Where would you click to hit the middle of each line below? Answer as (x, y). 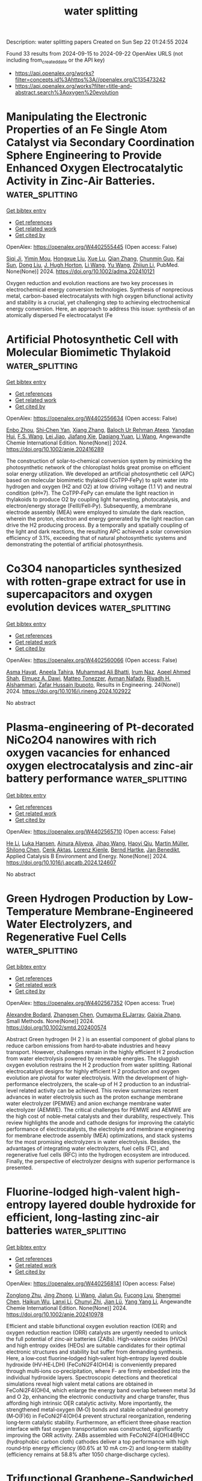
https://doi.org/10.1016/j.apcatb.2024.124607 (61, 863)
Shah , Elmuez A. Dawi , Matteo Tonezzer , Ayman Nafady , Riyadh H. (89, 678)
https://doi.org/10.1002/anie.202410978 (55, 1314)
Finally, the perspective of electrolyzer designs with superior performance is (101, 1161)
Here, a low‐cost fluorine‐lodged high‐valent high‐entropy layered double (97, 1358)
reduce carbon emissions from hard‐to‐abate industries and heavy (88, 1046)
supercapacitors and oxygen (80, 595)
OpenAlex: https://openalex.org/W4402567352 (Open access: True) (91, 1003)
